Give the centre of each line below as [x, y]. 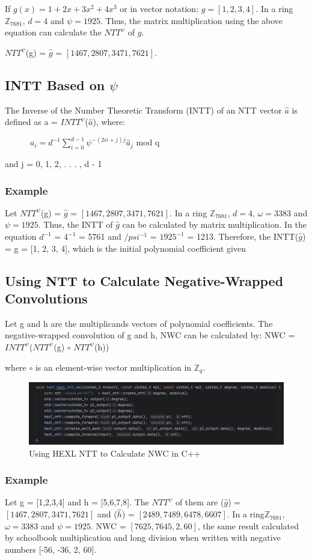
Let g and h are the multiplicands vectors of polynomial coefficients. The [139, 323]
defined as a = [31, 122]
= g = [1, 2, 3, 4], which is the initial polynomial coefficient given [126, 248]
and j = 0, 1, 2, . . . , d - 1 [54, 163]
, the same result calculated [248, 525]
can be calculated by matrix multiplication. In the [215, 224]
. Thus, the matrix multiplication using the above [191, 20]
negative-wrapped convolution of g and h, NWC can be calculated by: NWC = [150, 335]
